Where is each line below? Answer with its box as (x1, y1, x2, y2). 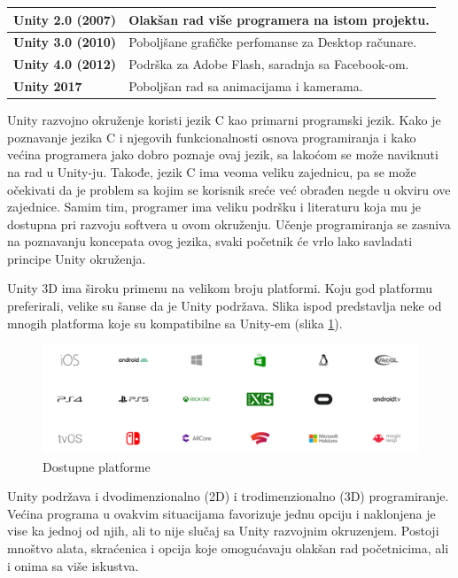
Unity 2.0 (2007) (13, 10, 117, 28)
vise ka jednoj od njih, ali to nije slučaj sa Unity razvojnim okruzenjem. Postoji (7, 521, 439, 540)
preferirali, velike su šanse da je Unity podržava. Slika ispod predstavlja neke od (7, 297, 442, 315)
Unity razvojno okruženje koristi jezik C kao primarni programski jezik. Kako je (7, 111, 441, 129)
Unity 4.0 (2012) (13, 55, 117, 73)
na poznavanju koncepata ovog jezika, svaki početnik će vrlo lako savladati (7, 232, 413, 250)
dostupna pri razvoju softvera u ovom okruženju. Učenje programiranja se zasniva (7, 214, 451, 233)
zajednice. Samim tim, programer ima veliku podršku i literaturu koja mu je (7, 197, 422, 216)
